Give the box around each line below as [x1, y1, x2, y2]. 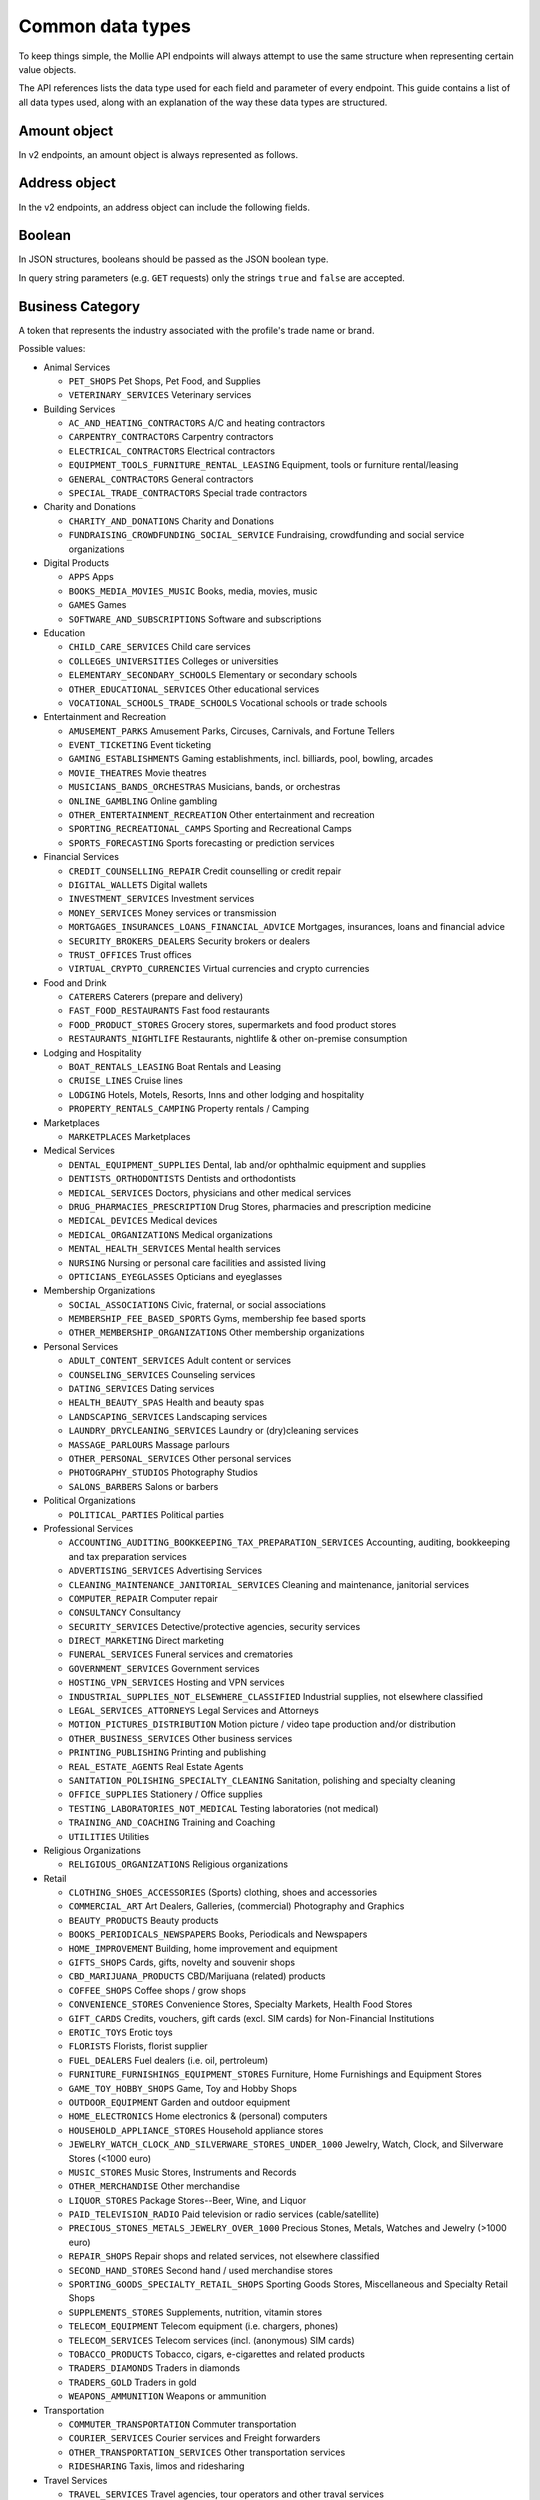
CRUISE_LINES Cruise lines [68, 1075, 184, 1087]
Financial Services [43, 851, 120, 863]
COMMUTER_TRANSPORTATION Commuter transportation [68, 2418, 297, 2430]
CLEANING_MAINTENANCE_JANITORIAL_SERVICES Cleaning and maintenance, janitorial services [68, 1578, 470, 1590]
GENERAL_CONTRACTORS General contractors [68, 473, 254, 485]
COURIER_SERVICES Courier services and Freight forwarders [68, 2432, 321, 2444]
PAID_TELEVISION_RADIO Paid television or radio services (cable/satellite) [68, 2208, 380, 2220]
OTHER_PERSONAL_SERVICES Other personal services [68, 1452, 292, 1464]
